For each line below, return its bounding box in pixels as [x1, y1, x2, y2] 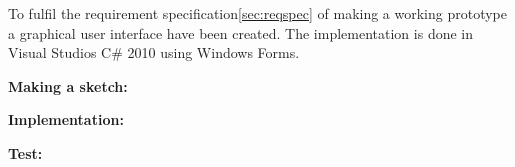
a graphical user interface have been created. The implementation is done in [8, 22, 474, 43]
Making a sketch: [8, 75, 128, 96]
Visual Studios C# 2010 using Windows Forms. [8, 42, 300, 63]
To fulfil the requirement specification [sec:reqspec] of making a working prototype [8, 3, 508, 23]
